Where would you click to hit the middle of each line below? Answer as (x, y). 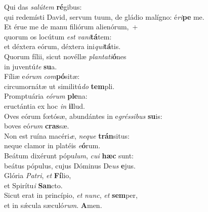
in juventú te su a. (31, 66)
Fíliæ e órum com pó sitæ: (42, 76)
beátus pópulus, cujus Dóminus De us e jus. (70, 165)
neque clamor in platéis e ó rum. (52, 145)
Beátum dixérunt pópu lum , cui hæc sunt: (69, 155)
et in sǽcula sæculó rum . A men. (53, 205)
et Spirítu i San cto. (33, 185)
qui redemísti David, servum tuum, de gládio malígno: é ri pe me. (104, 16)
